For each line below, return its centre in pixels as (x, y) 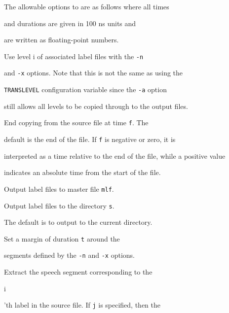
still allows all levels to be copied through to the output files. (96, 106)
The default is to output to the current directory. (78, 222)
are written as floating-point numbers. (61, 40)
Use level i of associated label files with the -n (74, 56)
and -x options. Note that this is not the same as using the (94, 73)
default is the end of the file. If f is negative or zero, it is (90, 139)
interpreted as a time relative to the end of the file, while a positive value (115, 156)
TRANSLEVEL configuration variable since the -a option (85, 89)
